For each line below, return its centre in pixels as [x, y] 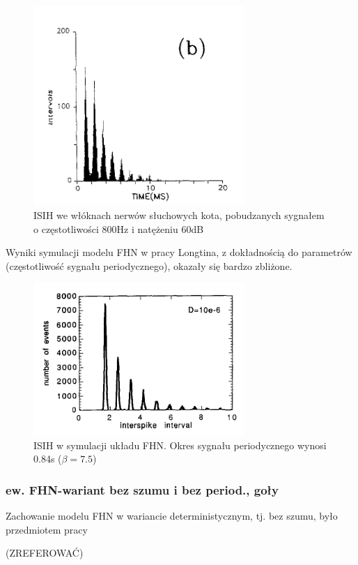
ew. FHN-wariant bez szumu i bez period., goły [142, 489]
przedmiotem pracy [47, 529]
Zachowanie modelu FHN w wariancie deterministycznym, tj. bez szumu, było [172, 515]
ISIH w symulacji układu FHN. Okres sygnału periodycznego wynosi [180, 445]
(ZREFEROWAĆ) [45, 553]
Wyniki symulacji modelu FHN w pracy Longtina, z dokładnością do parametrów [179, 252]
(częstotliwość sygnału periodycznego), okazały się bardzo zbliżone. [149, 265]
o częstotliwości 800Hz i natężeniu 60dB [119, 228]
